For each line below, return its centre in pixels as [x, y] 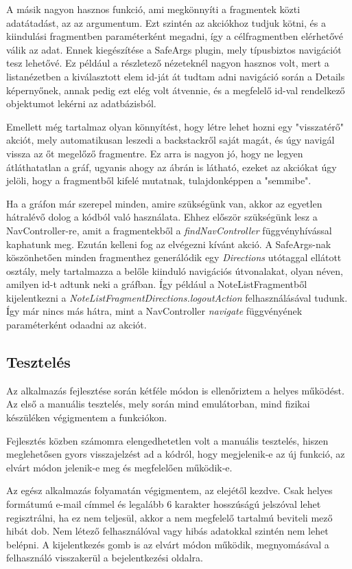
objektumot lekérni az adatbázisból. [81, 103]
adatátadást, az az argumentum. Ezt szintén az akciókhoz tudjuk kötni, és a [166, 22]
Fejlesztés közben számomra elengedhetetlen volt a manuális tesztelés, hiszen [167, 440]
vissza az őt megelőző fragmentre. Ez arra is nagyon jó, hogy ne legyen [155, 153]
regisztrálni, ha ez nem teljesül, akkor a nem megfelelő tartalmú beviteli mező [169, 517]
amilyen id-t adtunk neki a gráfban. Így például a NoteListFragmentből [157, 284]
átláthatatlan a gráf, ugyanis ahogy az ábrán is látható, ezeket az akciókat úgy [172, 167]
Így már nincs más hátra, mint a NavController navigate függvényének [154, 311]
